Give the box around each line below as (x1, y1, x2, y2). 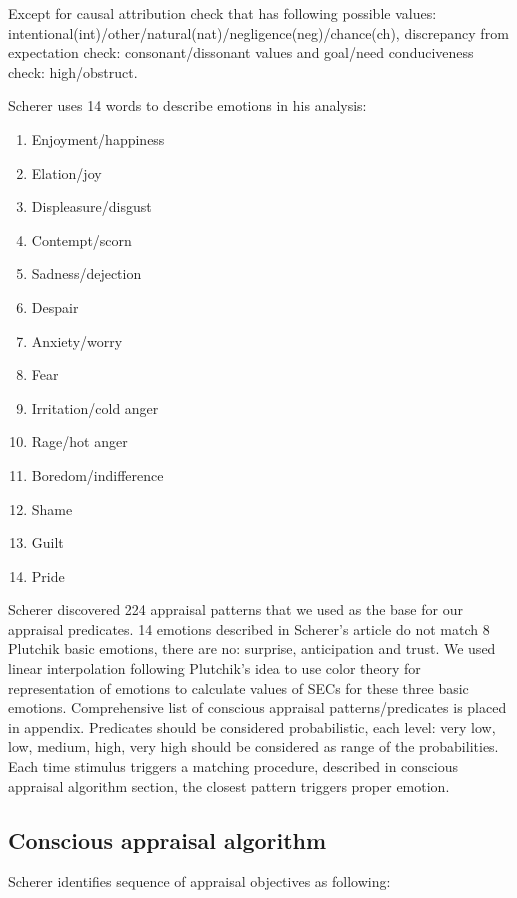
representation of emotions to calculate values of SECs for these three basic (8, 677, 469, 698)
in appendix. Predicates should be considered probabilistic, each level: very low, (8, 716, 496, 737)
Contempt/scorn (31, 229, 132, 250)
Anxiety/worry (31, 330, 123, 351)
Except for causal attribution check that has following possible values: (8, 3, 437, 23)
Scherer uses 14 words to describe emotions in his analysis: (8, 95, 367, 116)
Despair (31, 296, 79, 317)
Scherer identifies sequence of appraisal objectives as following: (8, 871, 391, 892)
